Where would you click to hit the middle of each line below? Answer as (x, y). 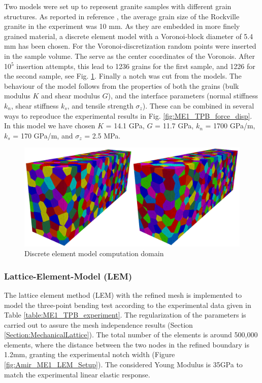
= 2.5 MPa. (103, 135)
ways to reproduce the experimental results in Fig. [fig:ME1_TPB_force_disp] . (128, 115)
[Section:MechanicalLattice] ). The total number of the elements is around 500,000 (131, 335)
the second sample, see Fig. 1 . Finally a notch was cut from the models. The (123, 76)
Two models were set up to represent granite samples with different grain (118, 6)
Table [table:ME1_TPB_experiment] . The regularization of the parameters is (125, 315)
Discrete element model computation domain (94, 253)
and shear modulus (71, 96)
